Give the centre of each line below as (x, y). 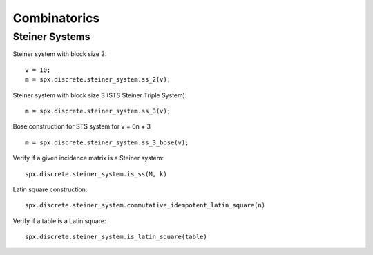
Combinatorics (56, 18)
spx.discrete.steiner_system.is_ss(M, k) (96, 174)
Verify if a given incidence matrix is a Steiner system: (88, 158)
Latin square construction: (50, 189)
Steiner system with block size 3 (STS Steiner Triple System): (100, 95)
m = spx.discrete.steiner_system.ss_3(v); (98, 111)
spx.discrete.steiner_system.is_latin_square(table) (116, 237)
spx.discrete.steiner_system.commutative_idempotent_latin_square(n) (145, 205)
